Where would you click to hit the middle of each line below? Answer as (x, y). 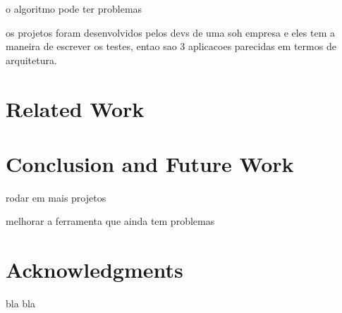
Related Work (75, 108)
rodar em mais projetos (56, 197)
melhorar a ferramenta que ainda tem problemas (110, 221)
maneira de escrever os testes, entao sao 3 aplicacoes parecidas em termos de (171, 46)
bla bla (21, 303)
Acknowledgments (94, 270)
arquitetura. (31, 60)
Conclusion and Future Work (150, 163)
